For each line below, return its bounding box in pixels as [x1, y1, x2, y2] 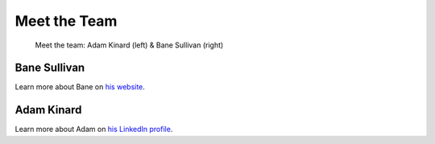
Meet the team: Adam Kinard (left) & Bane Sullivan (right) [35, 40, 224, 50]
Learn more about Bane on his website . [14, 82, 145, 92]
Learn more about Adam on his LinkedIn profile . [14, 125, 173, 134]
